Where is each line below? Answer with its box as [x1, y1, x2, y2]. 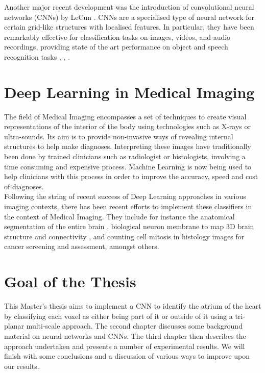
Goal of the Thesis [4, 271, 136, 292]
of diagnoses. [4, 181, 44, 191]
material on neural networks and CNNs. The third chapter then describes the [4, 330, 246, 341]
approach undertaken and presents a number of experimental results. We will [4, 340, 245, 351]
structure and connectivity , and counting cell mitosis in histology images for [4, 231, 245, 241]
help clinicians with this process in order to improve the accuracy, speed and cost [4, 171, 258, 182]
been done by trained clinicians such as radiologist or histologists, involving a [4, 151, 246, 162]
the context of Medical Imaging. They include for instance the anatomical [4, 211, 235, 221]
